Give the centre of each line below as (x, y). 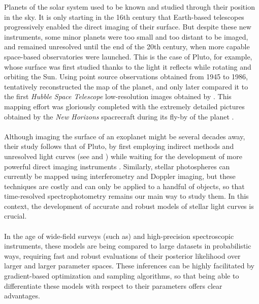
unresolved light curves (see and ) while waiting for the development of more (123, 156)
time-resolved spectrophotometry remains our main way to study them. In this (126, 196)
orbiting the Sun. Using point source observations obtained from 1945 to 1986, (126, 77)
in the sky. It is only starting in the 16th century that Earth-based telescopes (124, 17)
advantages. (22, 296)
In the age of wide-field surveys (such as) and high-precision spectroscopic (119, 236)
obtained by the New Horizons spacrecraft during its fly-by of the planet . (119, 116)
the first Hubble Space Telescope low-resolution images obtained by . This (118, 96)
